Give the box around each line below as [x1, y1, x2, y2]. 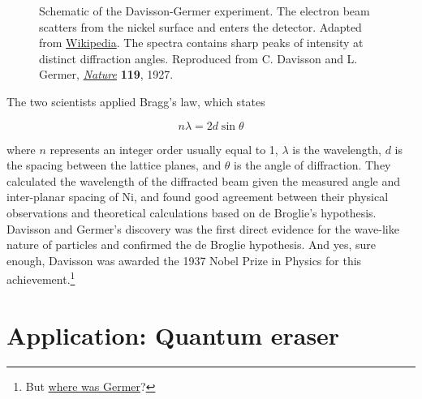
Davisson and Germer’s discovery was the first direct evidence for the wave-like [6, 220, 399, 237]
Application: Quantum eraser [6, 318, 340, 351]
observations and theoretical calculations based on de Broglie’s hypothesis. [6, 204, 377, 221]
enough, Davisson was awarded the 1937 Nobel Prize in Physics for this [6, 251, 362, 268]
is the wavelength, [292, 140, 381, 157]
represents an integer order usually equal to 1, [50, 140, 278, 157]
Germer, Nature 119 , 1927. [39, 66, 174, 83]
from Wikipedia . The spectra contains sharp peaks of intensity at [39, 34, 364, 51]
